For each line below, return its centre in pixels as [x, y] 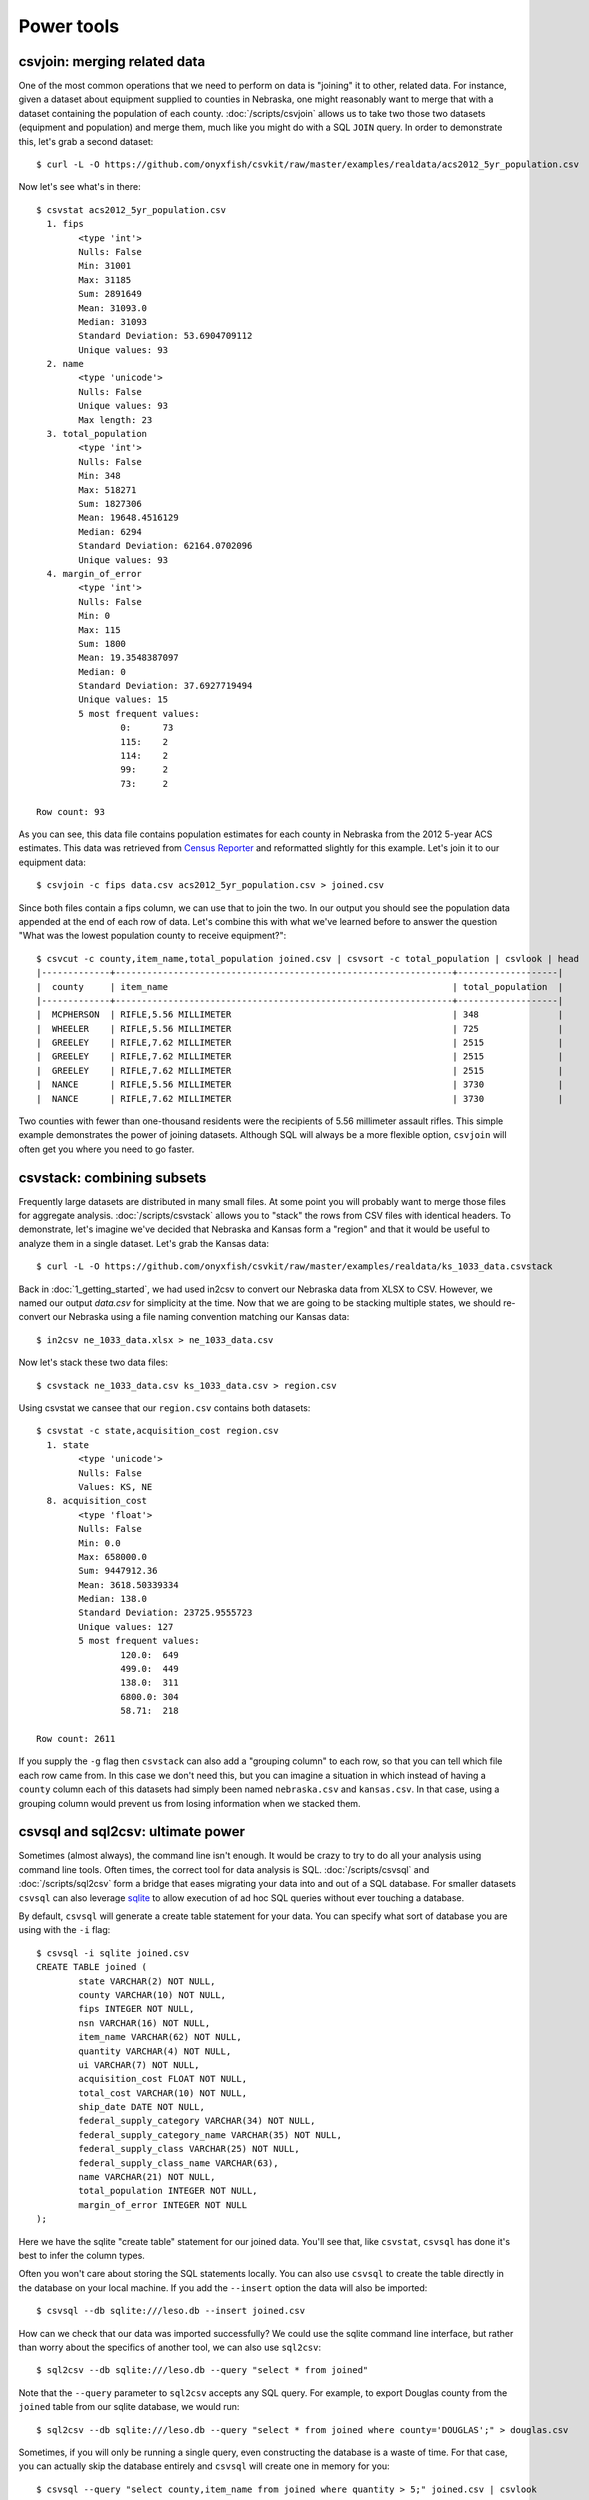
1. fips [65, 224]
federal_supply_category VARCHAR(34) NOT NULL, [197, 2121]
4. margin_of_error [94, 573]
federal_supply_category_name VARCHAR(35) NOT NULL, [210, 2134]
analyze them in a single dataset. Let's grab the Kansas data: [144, 1243]
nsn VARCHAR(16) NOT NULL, [144, 2023]
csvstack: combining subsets [112, 1177]
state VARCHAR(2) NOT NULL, [147, 1981]
